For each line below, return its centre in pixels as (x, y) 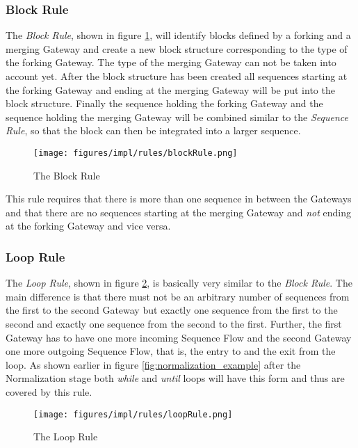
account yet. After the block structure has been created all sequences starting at (177, 76)
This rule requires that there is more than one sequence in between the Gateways (179, 199)
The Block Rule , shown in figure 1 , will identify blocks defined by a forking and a (178, 35)
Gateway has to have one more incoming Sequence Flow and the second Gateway (179, 337)
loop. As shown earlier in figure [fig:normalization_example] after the (153, 364)
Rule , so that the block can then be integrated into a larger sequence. (153, 130)
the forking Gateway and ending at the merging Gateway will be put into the (170, 89)
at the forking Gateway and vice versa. (88, 226)
